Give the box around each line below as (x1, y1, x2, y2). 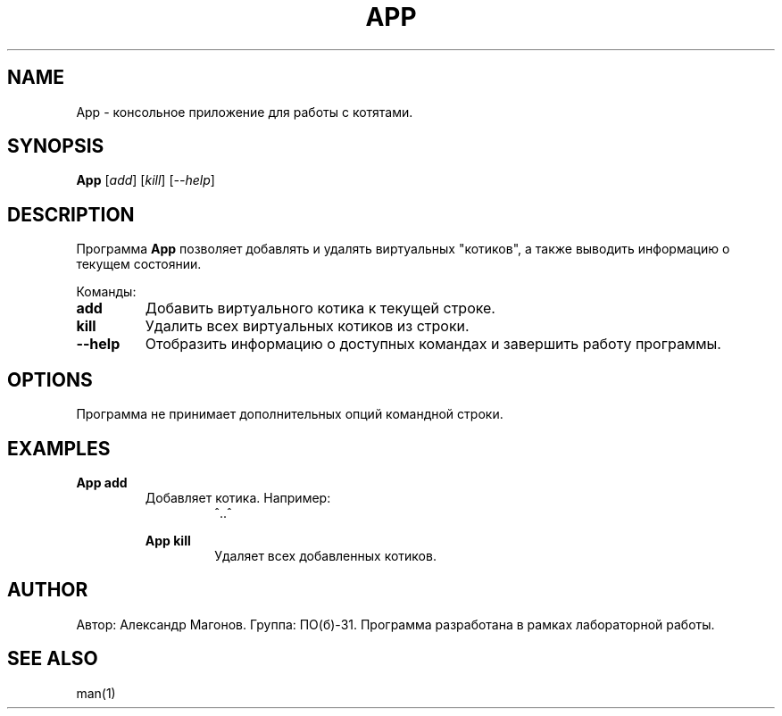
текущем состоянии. (76, 256, 202, 272)
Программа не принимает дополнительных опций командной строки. (76, 406, 503, 422)
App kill (145, 532, 191, 548)
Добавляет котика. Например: (145, 489, 331, 505)
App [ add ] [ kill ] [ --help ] (76, 172, 215, 188)
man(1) (76, 685, 116, 701)
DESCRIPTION (7, 203, 135, 226)
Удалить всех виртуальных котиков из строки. (145, 317, 470, 336)
